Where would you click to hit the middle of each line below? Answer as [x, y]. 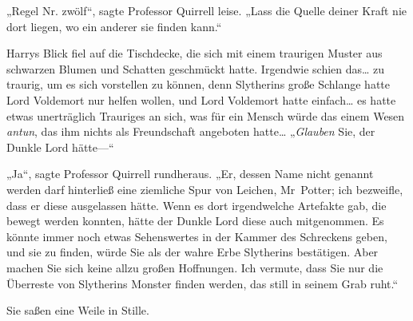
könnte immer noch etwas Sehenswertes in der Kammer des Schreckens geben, [197, 236]
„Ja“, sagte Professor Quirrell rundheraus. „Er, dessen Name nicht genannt [190, 174]
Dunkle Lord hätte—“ [60, 147]
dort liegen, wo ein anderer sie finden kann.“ [114, 26]
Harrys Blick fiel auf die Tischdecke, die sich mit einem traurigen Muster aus [195, 53]
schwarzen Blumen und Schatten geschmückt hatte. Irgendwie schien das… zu [196, 68]
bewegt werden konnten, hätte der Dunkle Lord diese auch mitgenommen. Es [195, 221]
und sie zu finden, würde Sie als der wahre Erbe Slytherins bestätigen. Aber [193, 252]
